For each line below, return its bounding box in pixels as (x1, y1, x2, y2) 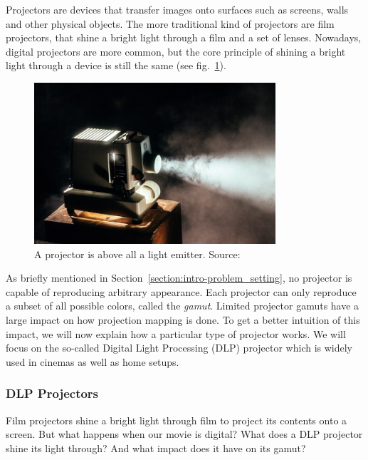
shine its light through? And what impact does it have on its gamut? (6, 440, 306, 455)
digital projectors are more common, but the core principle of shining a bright (6, 44, 346, 58)
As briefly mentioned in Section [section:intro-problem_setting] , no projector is (6, 270, 352, 285)
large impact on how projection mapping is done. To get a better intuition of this (6, 312, 360, 327)
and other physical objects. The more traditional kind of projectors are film (6, 16, 335, 31)
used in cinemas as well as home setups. (6, 354, 179, 369)
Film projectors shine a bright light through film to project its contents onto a (6, 412, 347, 427)
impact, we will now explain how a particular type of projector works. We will (6, 326, 346, 341)
